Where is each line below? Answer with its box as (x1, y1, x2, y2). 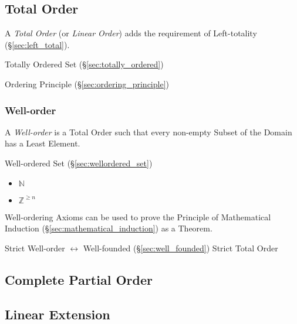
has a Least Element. (5, 137, 80, 149)
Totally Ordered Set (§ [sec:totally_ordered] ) (5, 58, 164, 70)
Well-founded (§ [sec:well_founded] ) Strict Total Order (83, 241, 278, 254)
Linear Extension (5, 305, 110, 323)
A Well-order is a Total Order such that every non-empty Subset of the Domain (5, 125, 292, 138)
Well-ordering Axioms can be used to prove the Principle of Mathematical (5, 210, 271, 223)
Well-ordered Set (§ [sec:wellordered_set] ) (5, 156, 153, 169)
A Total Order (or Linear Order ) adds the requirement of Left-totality (5, 27, 257, 39)
